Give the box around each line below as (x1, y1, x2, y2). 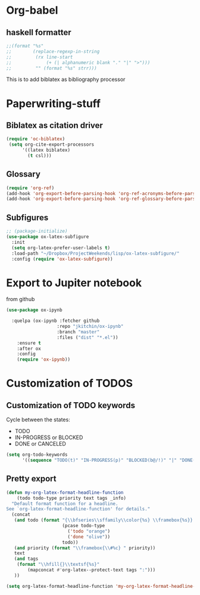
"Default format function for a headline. (11, 500, 118, 506)
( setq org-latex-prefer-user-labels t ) (11, 245, 111, 250)
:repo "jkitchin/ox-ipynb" (57, 324, 124, 330)
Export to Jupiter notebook (6, 276, 142, 289)
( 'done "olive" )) (67, 534, 111, 540)
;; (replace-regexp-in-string (6, 48, 100, 54)
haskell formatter (6, 27, 71, 37)
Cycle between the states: (6, 416, 70, 423)
